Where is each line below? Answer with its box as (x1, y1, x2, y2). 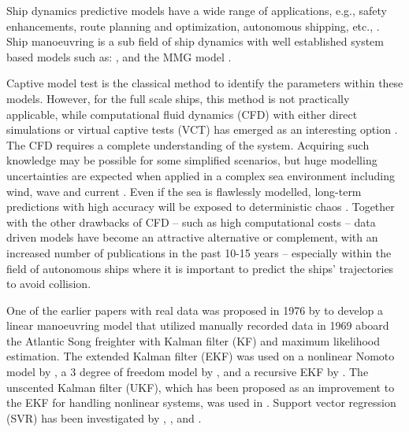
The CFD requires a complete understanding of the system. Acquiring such (6, 136, 370, 153)
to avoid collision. (6, 275, 91, 292)
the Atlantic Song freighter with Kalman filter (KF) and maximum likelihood (6, 332, 381, 349)
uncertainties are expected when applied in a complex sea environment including (6, 167, 395, 183)
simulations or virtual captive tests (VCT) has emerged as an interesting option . (6, 121, 398, 138)
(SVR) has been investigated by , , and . (6, 409, 202, 426)
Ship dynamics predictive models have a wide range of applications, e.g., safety (6, 2, 387, 18)
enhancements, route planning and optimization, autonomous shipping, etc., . (6, 17, 380, 34)
